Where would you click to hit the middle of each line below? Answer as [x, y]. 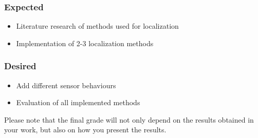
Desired [20, 66]
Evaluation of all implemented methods [78, 102]
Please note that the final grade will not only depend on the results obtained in [129, 119]
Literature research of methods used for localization [97, 26]
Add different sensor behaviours [66, 85]
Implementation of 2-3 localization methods [85, 43]
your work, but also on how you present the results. [85, 130]
